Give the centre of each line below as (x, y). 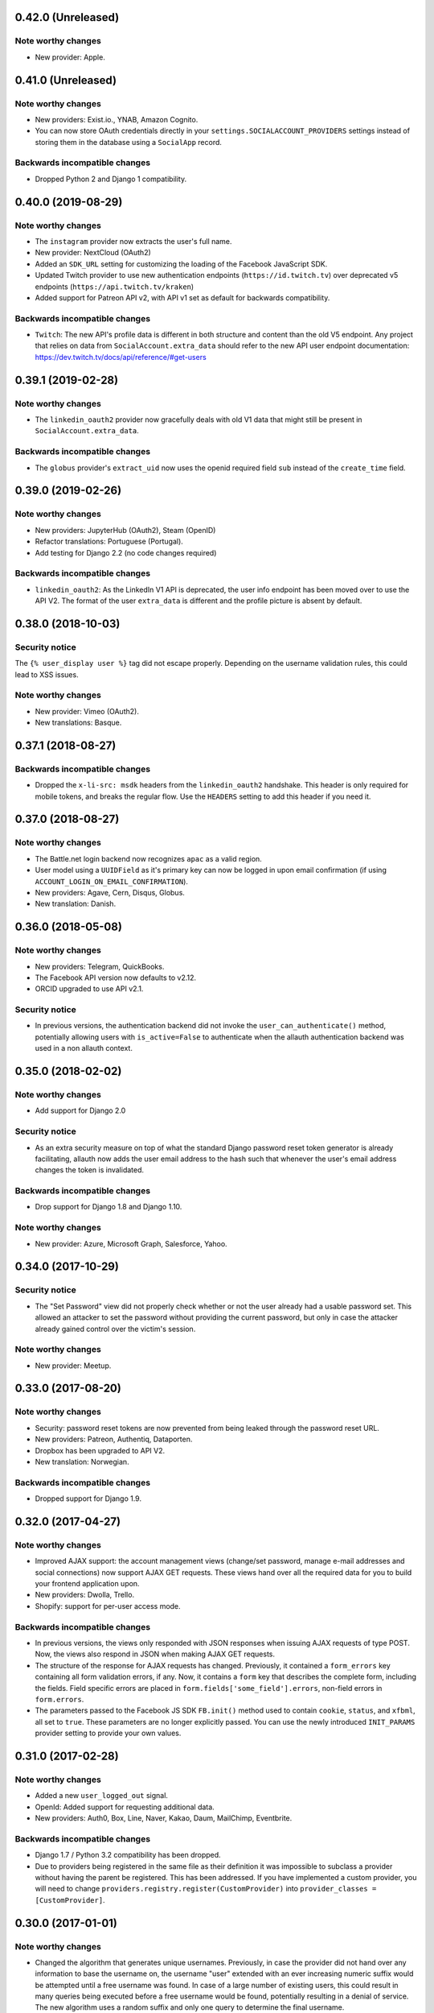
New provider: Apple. (70, 57)
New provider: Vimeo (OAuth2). (87, 711)
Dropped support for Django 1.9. (88, 1498)
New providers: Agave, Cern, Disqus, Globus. (110, 892)
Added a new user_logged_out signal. (102, 1796)
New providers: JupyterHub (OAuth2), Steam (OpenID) (125, 530)
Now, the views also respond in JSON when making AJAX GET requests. (155, 1654)
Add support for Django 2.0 (80, 1110)
